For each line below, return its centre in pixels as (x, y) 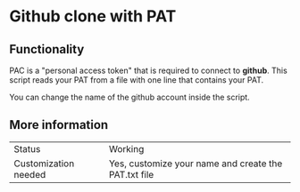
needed (30, 174)
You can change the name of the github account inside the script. (129, 97)
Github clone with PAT (93, 16)
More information (59, 125)
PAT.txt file (131, 174)
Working (126, 148)
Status (27, 148)
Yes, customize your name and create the (196, 164)
